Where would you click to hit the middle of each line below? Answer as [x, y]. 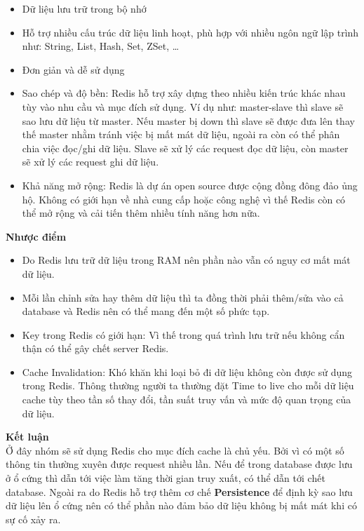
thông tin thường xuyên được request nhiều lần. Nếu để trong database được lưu [179, 464]
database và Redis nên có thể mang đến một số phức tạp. [146, 311]
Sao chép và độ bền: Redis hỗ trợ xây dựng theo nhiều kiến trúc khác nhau [184, 93]
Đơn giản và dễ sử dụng [73, 69]
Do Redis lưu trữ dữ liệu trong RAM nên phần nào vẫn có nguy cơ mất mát [186, 260]
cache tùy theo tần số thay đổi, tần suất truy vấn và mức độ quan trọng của [187, 399]
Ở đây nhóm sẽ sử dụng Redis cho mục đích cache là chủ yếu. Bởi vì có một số [175, 450]
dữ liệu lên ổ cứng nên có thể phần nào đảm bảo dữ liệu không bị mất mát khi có [181, 505]
